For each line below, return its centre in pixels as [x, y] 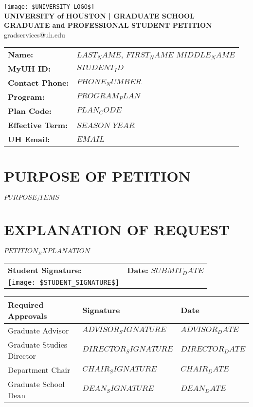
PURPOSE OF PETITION [97, 176]
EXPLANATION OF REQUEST [117, 230]
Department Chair [39, 370]
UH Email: [29, 139]
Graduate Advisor [38, 330]
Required [26, 304]
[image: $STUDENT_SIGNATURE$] [64, 282]
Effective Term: [38, 125]
